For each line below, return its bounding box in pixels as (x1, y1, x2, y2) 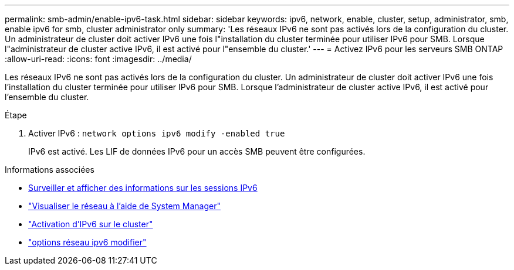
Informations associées (5, 165, 94, 175)
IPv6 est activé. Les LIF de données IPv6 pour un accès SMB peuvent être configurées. (28, 146, 366, 156)
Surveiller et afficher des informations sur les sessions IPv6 (28, 183, 258, 193)
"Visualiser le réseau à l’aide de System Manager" (28, 201, 221, 211)
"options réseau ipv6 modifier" (28, 237, 147, 247)
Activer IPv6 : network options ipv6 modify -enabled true (28, 128, 285, 138)
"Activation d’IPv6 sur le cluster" (28, 219, 153, 229)
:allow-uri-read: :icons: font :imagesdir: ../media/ (5, 54, 192, 64)
